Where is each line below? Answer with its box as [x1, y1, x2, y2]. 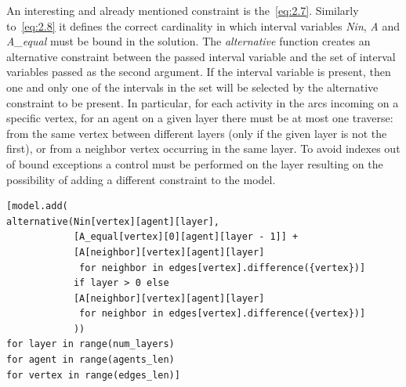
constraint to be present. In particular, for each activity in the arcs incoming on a [6, 94, 399, 110]
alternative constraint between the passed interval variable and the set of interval [6, 48, 396, 64]
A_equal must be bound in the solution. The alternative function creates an [6, 33, 371, 49]
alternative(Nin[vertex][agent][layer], [6, 215, 220, 227]
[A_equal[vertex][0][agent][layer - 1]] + [73, 231, 299, 243]
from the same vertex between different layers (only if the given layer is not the [6, 125, 387, 141]
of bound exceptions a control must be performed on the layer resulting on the [6, 155, 383, 172]
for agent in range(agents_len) [6, 354, 175, 366]
